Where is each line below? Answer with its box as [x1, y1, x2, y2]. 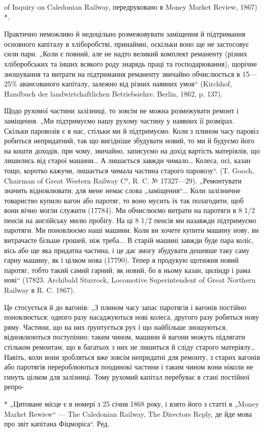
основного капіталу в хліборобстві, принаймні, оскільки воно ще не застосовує [4, 38, 249, 49]
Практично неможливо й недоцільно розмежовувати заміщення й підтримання [4, 28, 245, 39]
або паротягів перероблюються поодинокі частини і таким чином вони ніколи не [4, 361, 253, 372]
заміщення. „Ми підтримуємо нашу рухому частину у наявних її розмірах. [4, 115, 235, 126]
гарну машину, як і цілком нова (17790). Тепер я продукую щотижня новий [4, 255, 239, 265]
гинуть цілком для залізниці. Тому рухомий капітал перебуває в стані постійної [4, 371, 250, 382]
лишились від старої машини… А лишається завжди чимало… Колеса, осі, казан [4, 155, 251, 166]
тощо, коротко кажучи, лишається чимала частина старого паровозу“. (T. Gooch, [4, 165, 254, 175]
